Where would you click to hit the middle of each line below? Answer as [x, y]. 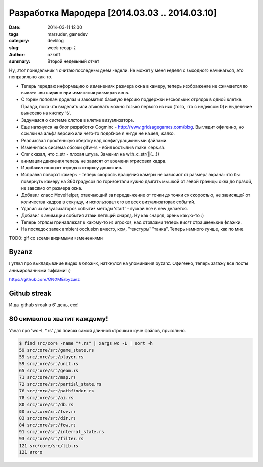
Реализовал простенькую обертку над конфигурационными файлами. [94, 140]
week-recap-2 [62, 47]
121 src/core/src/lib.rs [49, 445]
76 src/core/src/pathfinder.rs [57, 391]
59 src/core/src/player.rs [51, 357]
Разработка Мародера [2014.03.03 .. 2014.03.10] [113, 13]
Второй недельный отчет [74, 61]
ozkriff [54, 55]
